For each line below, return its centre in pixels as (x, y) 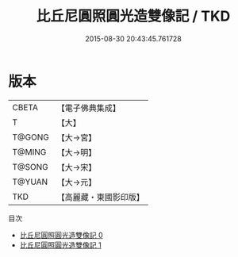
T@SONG (31, 167)
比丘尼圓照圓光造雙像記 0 (61, 235)
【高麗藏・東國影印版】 (100, 197)
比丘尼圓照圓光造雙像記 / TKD (133, 16)
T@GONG (31, 137)
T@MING (29, 152)
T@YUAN (30, 182)
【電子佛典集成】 (88, 108)
